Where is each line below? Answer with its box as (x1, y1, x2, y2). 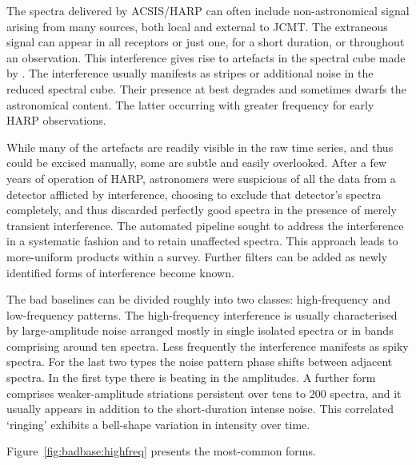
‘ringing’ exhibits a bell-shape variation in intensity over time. (6, 415, 310, 432)
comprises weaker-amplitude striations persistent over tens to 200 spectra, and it (6, 384, 402, 401)
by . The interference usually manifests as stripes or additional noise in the (6, 65, 374, 81)
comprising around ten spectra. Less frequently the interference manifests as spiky (6, 337, 409, 354)
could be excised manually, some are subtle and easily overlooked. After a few (6, 154, 387, 171)
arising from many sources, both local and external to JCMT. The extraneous (6, 18, 388, 34)
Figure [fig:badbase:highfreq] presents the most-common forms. (6, 443, 316, 459)
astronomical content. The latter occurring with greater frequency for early (6, 96, 374, 113)
